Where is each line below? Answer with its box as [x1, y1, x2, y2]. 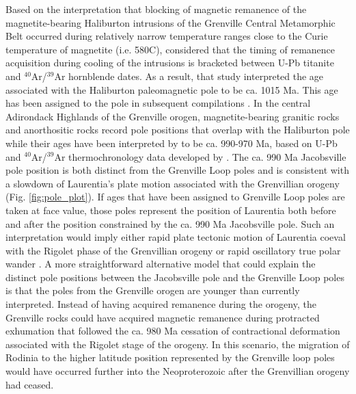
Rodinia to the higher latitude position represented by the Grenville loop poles [5, 350, 335, 365]
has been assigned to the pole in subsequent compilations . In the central [5, 96, 311, 110]
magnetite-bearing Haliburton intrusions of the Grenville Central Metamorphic [5, 15, 336, 29]
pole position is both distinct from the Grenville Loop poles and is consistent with [5, 163, 349, 177]
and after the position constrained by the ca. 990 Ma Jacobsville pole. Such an [5, 216, 335, 231]
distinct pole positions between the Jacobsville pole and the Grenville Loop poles [5, 270, 344, 284]
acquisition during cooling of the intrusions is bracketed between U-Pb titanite [5, 55, 334, 70]
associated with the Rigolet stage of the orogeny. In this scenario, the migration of [5, 337, 350, 351]
